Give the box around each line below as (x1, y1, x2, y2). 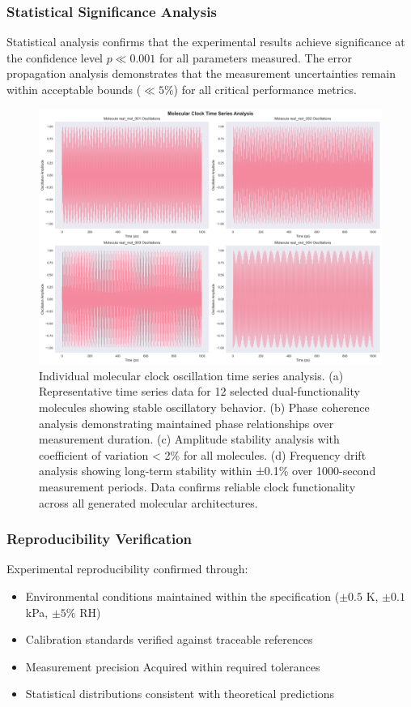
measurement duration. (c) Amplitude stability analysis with (39, 431, 340, 448)
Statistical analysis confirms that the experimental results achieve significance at (6, 33, 405, 50)
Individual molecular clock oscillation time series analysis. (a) (39, 366, 344, 383)
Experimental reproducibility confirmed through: (6, 560, 248, 577)
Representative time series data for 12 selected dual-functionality (39, 383, 360, 400)
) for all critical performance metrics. (173, 81, 357, 97)
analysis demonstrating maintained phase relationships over (39, 414, 334, 431)
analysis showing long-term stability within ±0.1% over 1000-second (39, 462, 376, 479)
